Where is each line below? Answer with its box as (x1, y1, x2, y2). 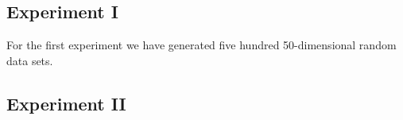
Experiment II (6, 91, 126, 115)
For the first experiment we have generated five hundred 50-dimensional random (6, 37, 397, 53)
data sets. (6, 52, 53, 68)
